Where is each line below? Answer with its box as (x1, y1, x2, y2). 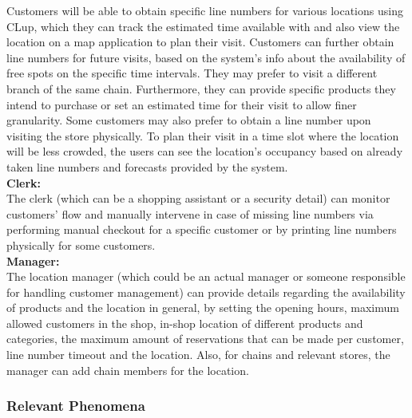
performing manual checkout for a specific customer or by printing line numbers (6, 221, 397, 238)
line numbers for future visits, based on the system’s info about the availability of (6, 49, 406, 65)
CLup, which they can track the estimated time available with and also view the (6, 18, 400, 34)
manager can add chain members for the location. (6, 361, 249, 378)
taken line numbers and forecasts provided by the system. (6, 158, 288, 175)
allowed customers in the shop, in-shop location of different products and (6, 314, 363, 331)
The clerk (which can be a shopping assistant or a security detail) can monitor (6, 190, 390, 207)
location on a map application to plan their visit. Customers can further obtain (6, 34, 394, 50)
